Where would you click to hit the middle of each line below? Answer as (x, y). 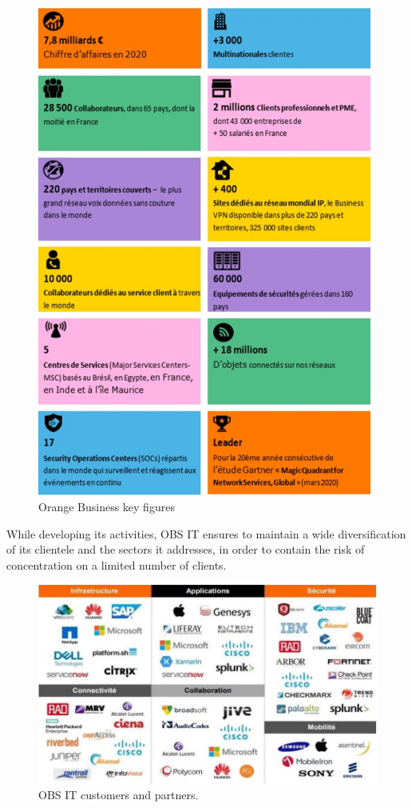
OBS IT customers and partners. (119, 795)
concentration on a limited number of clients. (117, 564)
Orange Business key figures (107, 507)
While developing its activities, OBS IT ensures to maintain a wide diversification (206, 533)
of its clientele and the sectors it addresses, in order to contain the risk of (186, 549)
